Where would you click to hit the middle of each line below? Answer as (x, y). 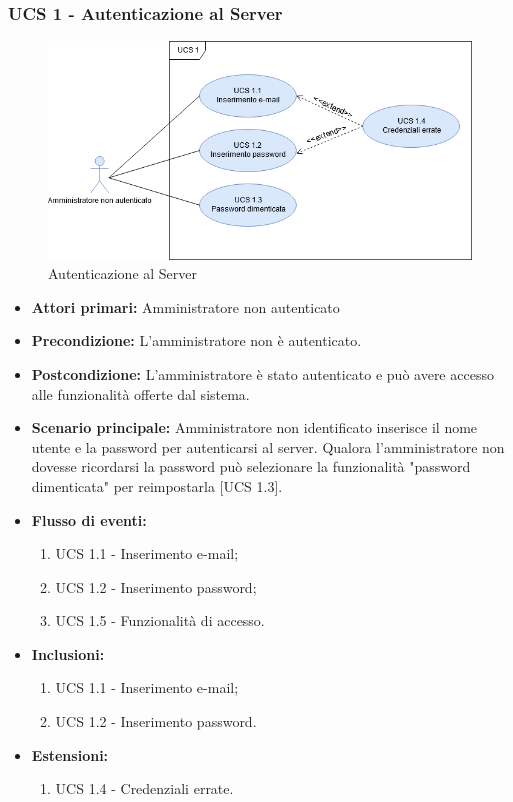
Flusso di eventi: (89, 519)
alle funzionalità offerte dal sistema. (140, 393)
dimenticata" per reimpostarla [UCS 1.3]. (157, 485)
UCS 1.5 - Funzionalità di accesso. (160, 620)
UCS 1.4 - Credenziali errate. (144, 788)
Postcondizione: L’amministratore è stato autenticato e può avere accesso (262, 373)
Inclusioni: (68, 653)
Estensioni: (70, 754)
